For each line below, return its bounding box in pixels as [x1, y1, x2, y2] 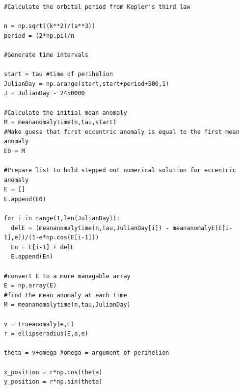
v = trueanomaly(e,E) [4, 320, 75, 328]
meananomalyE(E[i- [172, 224, 233, 232]
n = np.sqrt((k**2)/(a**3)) [4, 23, 96, 30]
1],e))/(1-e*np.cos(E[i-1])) [4, 234, 99, 241]
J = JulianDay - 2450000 [4, 90, 85, 97]
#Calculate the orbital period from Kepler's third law [4, 3, 190, 10]
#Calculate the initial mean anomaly [4, 109, 127, 116]
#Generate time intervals [4, 51, 88, 58]
